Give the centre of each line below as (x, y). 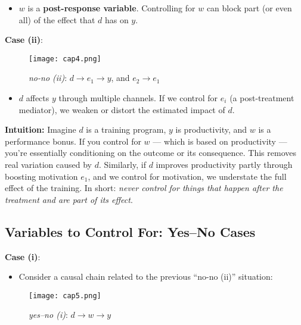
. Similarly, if (122, 164)
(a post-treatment (262, 98)
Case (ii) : (24, 40)
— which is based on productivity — (220, 141)
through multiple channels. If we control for (138, 98)
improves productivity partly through (224, 164)
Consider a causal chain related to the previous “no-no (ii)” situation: (146, 276)
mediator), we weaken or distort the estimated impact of (122, 109)
